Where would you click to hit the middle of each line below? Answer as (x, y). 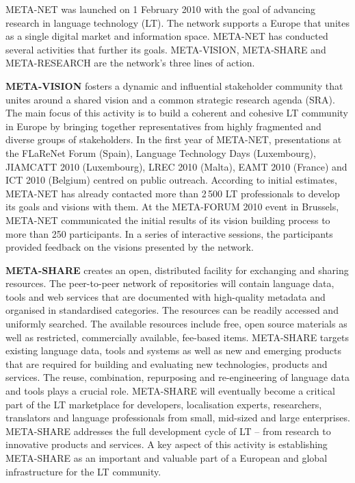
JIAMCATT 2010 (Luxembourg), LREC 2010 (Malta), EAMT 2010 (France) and (176, 166)
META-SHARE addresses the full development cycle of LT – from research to (168, 431)
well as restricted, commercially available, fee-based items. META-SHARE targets (177, 337)
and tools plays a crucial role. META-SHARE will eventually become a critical (170, 391)
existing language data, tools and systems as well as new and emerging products (174, 350)
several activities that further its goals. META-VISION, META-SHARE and (166, 49)
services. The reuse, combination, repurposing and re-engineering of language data (178, 377)
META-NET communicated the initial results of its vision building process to (168, 220)
